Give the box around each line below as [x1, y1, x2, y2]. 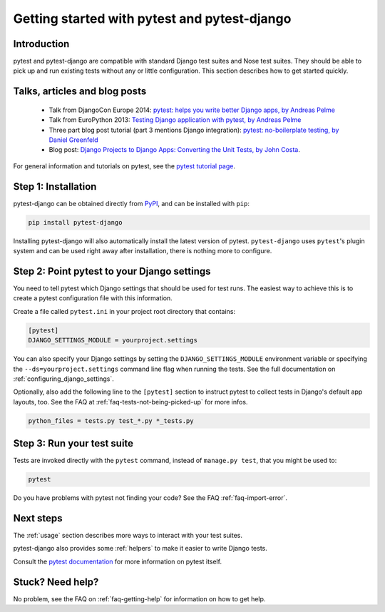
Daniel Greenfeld [48, 136, 99, 144]
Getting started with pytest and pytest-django [13, 11, 292, 26]
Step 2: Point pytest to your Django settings [13, 265, 211, 277]
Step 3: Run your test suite [13, 437, 134, 449]
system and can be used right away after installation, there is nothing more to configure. [13, 247, 272, 255]
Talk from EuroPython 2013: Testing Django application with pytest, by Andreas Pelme [48, 116, 302, 124]
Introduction [13, 38, 70, 50]
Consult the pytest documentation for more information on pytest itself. [13, 557, 222, 566]
